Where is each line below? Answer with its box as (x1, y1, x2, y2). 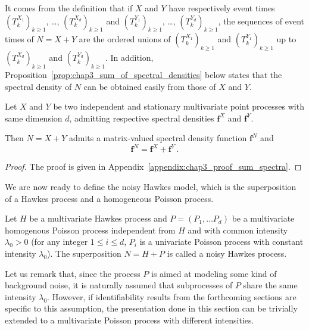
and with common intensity (188, 223, 288, 236)
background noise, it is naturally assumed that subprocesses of (5, 279, 233, 291)
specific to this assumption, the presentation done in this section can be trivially (5, 302, 298, 315)
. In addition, (105, 51, 154, 64)
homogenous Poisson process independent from (5, 223, 176, 236)
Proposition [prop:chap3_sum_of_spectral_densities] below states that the (5, 68, 282, 80)
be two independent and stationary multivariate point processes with (53, 100, 304, 113)
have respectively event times (168, 2, 275, 14)
